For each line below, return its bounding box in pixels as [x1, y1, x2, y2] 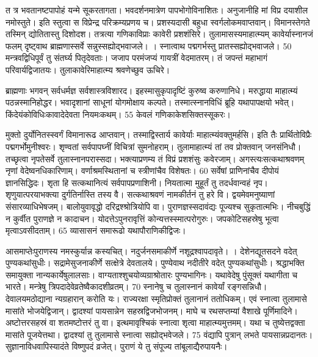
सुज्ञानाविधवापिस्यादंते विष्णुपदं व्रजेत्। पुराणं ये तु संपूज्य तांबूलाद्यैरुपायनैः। [5, 340, 228, 353]
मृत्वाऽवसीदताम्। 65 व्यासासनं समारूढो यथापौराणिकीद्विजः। [5, 224, 186, 237]
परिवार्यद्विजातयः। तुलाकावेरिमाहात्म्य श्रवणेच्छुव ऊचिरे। [5, 63, 170, 76]
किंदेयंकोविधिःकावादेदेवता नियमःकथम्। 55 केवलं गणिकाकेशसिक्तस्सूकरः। [5, 107, 231, 120]
